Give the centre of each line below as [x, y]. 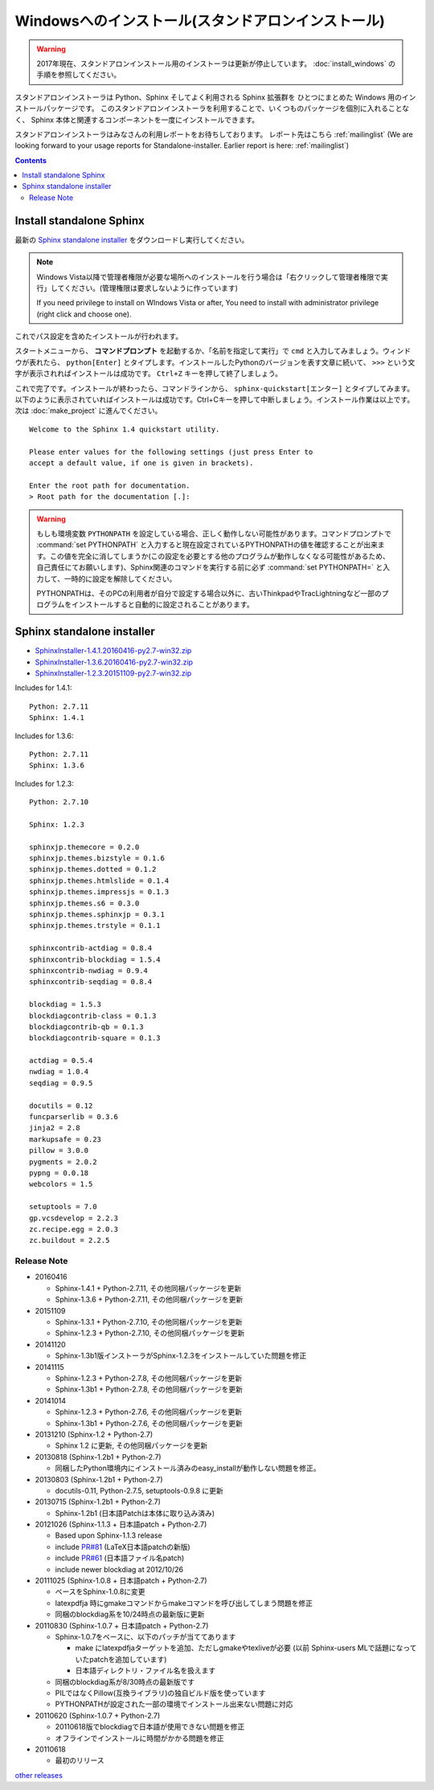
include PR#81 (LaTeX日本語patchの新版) [123, 1547]
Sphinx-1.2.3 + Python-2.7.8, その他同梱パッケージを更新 [149, 1378]
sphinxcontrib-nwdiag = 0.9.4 [89, 971]
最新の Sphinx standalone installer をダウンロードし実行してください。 [132, 239]
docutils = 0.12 [61, 1105]
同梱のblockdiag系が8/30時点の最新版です [125, 1682]
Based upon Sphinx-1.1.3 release [108, 1535]
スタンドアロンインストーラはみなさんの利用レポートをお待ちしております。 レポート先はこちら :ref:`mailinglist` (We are [214, 134]
